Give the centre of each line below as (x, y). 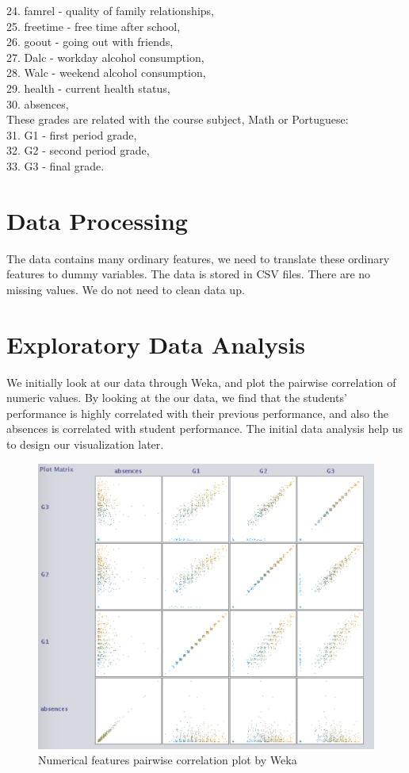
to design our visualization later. (85, 444)
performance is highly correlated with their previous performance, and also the (198, 413)
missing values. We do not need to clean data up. (126, 289)
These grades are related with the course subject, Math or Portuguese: (178, 119)
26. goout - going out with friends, (90, 42)
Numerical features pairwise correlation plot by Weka (168, 760)
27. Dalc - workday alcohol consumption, (105, 57)
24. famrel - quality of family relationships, (110, 10)
